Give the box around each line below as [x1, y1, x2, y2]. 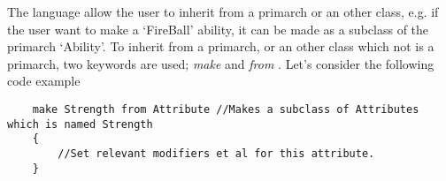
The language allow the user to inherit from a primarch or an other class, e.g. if [7, 3, 439, 20]
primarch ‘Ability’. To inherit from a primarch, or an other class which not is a [7, 37, 434, 56]
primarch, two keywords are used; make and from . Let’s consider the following [7, 54, 434, 72]
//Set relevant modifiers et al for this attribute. [58, 147, 375, 160]
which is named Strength [7, 117, 153, 131]
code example [7, 72, 81, 90]
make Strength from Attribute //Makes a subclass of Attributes [32, 102, 419, 116]
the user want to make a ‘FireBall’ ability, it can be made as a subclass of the [7, 19, 429, 38]
